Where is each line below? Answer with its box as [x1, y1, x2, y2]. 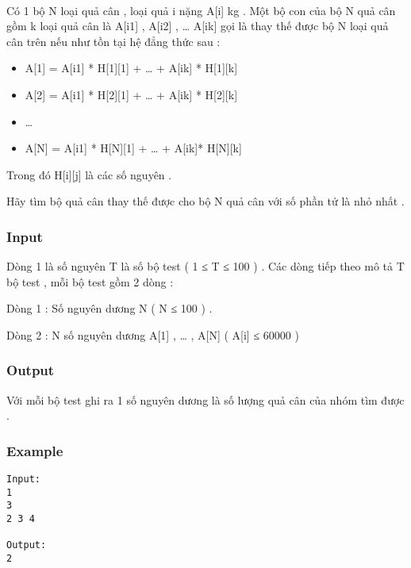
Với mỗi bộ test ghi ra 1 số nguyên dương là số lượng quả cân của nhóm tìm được [6, 391, 405, 408]
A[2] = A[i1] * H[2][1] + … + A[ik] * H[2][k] [25, 86, 238, 102]
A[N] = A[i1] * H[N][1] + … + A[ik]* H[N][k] [25, 140, 242, 156]
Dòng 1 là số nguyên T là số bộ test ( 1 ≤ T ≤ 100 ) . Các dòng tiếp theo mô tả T [6, 258, 405, 274]
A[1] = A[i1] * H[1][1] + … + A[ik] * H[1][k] [25, 59, 238, 76]
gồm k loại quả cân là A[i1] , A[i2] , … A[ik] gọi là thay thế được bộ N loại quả [6, 17, 389, 34]
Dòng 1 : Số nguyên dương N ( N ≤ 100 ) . [6, 300, 213, 317]
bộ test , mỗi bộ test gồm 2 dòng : [6, 273, 174, 290]
